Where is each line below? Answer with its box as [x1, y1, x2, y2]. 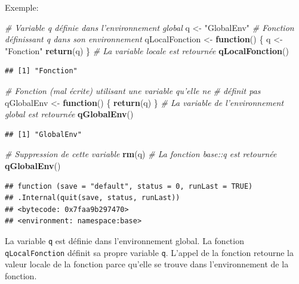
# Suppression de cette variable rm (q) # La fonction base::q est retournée [5, 148, 277, 160]
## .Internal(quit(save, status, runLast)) [5, 194, 180, 202]
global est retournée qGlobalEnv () [5, 108, 134, 120]
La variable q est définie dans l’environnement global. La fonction [5, 234, 244, 246]
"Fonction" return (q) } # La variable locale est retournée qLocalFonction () [5, 44, 289, 57]
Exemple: [5, 1, 39, 13]
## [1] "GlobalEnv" [5, 130, 82, 139]
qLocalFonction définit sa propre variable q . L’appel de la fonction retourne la [5, 246, 294, 258]
